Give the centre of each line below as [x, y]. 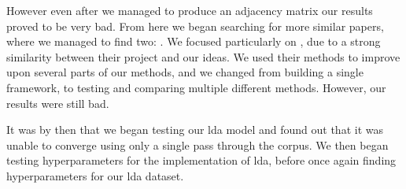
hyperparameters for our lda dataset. [95, 175]
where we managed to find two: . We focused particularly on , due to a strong [194, 41]
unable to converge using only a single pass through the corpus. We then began [197, 145]
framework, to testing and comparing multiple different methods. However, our [196, 87]
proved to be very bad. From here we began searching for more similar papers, [195, 26]
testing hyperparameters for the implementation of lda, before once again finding [201, 160]
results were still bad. [58, 103]
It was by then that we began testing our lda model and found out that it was [195, 130]
